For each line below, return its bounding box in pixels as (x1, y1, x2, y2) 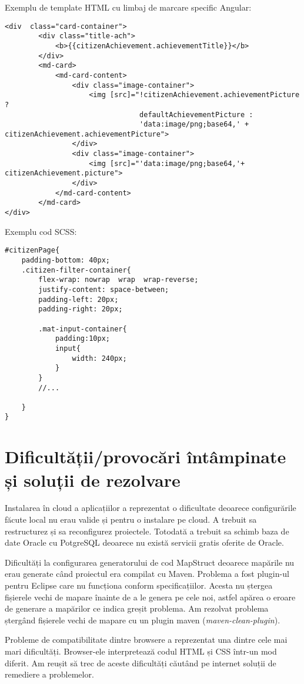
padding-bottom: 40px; (21, 255, 110, 264)
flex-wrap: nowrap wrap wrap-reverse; (38, 275, 199, 284)
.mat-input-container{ (38, 324, 127, 333)
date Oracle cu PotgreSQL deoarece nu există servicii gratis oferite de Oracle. (5, 536, 284, 549)
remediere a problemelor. (5, 668, 94, 680)
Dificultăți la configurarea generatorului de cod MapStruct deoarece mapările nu (5, 556, 295, 568)
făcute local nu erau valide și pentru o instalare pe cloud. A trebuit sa (5, 513, 257, 526)
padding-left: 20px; (38, 295, 119, 304)
